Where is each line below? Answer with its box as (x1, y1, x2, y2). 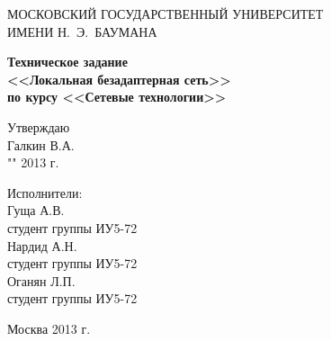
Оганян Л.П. (7, 271, 76, 290)
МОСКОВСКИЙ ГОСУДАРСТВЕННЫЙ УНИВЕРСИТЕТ (7, 4, 324, 22)
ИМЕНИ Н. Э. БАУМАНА (7, 22, 157, 40)
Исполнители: (7, 183, 83, 202)
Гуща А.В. (7, 201, 65, 220)
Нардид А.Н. (7, 236, 77, 255)
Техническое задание (7, 52, 128, 71)
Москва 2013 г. (7, 319, 91, 337)
